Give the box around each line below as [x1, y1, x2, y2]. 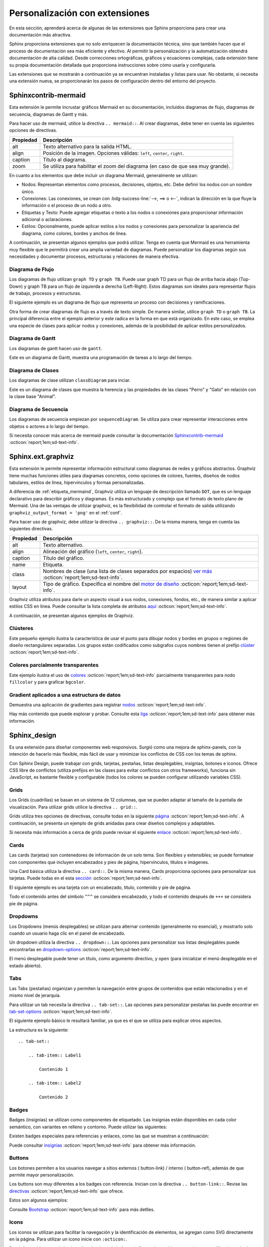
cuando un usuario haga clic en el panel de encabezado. [9, 930, 126, 936]
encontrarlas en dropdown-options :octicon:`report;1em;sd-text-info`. [9, 946, 152, 952]
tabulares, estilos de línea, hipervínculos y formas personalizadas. [9, 479, 145, 485]
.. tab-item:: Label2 [28, 1080, 82, 1086]
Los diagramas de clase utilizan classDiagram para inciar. [9, 377, 131, 384]
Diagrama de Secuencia [9, 406, 68, 413]
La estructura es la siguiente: [9, 1027, 69, 1033]
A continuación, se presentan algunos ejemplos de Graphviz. [9, 613, 134, 619]
